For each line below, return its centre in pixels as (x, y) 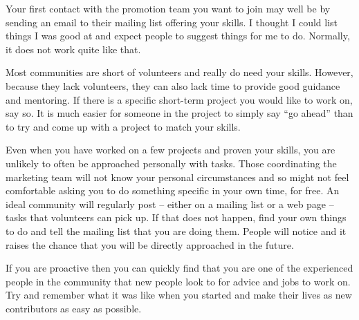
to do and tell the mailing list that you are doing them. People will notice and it (176, 230)
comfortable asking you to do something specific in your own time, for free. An (173, 190)
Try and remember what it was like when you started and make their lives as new (179, 295)
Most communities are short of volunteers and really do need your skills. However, (179, 72)
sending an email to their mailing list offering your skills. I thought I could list (172, 22)
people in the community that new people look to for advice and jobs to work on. (178, 281)
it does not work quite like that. (73, 49)
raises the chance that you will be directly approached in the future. (150, 244)
